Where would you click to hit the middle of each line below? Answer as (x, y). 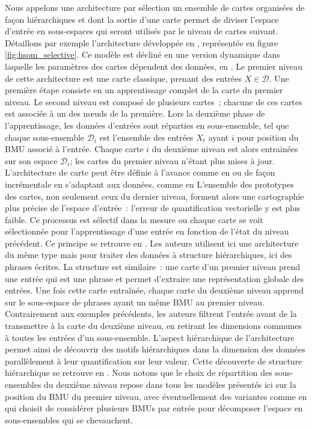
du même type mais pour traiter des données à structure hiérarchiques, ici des (148, 255)
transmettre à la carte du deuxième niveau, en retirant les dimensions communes (154, 326)
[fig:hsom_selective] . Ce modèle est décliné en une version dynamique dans (142, 54)
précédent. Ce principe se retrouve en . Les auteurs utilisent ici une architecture (152, 243)
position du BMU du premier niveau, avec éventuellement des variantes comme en (156, 396)
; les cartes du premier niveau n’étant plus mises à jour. (172, 160)
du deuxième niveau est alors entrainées (225, 149)
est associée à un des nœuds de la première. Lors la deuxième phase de (135, 113)
